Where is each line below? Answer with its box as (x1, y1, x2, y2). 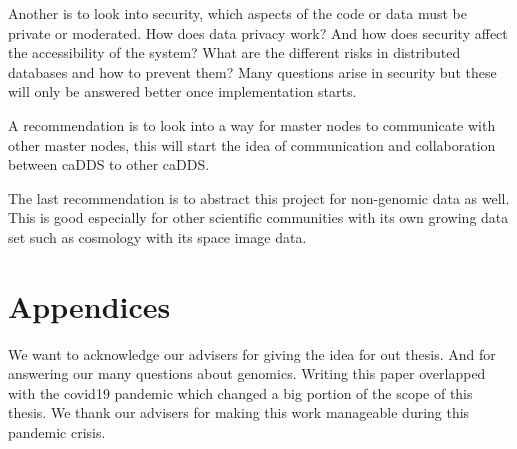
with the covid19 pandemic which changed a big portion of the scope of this (8, 382, 473, 403)
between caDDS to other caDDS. (8, 154, 210, 175)
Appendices (8, 285, 171, 326)
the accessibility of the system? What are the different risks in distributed (8, 42, 461, 63)
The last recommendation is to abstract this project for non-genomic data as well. (8, 187, 510, 208)
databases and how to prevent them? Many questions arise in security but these (8, 61, 497, 82)
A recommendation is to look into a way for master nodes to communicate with (8, 114, 496, 135)
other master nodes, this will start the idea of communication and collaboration (8, 134, 496, 155)
